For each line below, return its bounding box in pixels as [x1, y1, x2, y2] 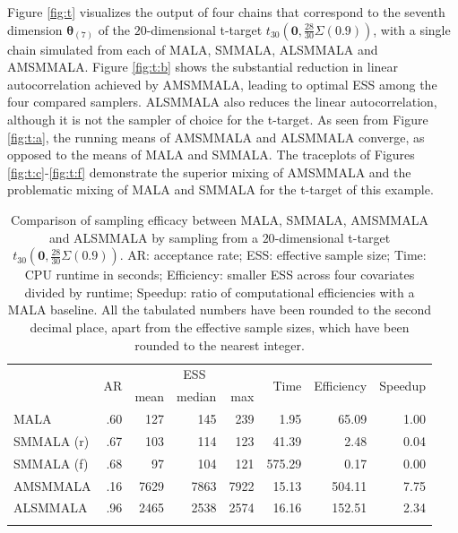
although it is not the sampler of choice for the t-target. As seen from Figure [7, 109, 428, 128]
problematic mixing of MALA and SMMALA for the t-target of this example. [7, 180, 434, 199]
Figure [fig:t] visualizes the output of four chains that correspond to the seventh [7, 3, 445, 21]
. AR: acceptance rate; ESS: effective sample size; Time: [119, 245, 427, 264]
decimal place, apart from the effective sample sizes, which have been [30, 317, 410, 336]
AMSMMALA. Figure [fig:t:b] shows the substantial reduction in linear [7, 57, 399, 76]
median [177, 387, 217, 406]
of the [98, 20, 131, 39]
